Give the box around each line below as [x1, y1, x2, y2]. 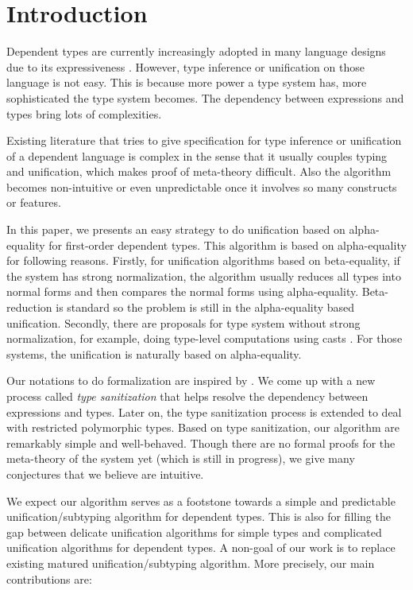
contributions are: [6, 570, 92, 587]
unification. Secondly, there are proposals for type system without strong [6, 314, 361, 331]
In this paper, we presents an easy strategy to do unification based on [6, 221, 345, 238]
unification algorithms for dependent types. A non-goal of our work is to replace [6, 539, 396, 556]
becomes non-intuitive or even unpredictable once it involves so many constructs [6, 178, 397, 195]
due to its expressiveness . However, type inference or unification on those [6, 58, 365, 75]
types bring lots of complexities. [6, 105, 162, 122]
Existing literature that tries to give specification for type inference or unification [6, 132, 402, 149]
